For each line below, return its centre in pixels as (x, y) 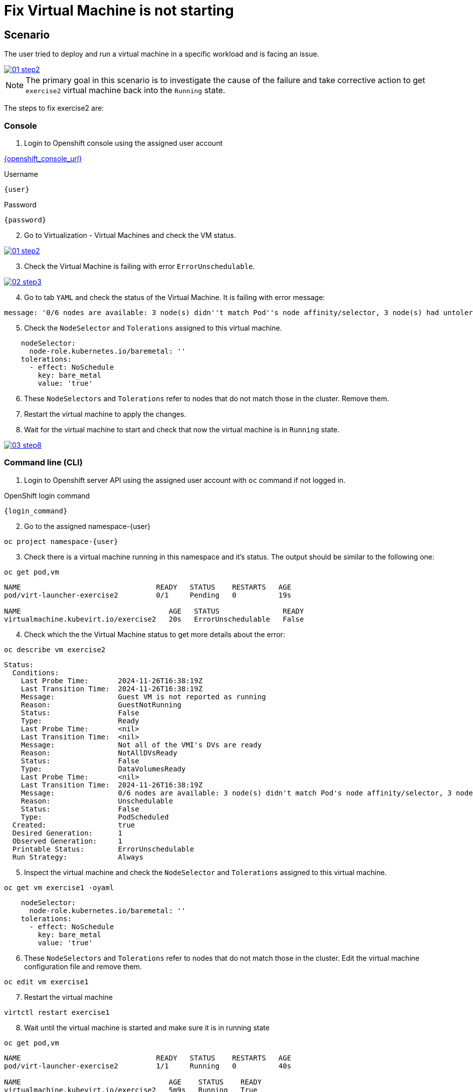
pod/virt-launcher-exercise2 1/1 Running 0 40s (148, 1066)
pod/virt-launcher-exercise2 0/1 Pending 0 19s (148, 595)
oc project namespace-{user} (61, 541)
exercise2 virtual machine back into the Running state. (126, 90)
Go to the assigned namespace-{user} (87, 526)
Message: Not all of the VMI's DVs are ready (141, 745)
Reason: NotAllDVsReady (99, 753)
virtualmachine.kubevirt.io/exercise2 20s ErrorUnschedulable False (154, 619)
